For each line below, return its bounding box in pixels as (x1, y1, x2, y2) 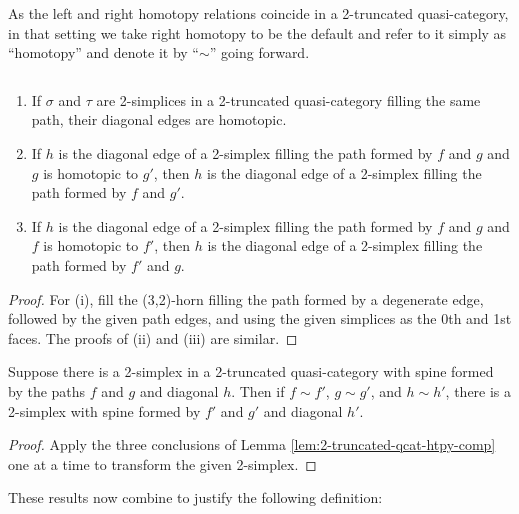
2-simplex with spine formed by (8, 400, 201, 421)
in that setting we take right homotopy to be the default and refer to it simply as (8, 22, 507, 43)
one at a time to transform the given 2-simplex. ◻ (8, 453, 317, 474)
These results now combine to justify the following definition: (8, 487, 383, 508)
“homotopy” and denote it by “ (8, 42, 199, 63)
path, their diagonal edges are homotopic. (31, 109, 287, 130)
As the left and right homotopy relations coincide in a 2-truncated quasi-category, (8, 3, 509, 23)
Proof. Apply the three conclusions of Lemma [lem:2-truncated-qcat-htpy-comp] (8, 434, 496, 455)
